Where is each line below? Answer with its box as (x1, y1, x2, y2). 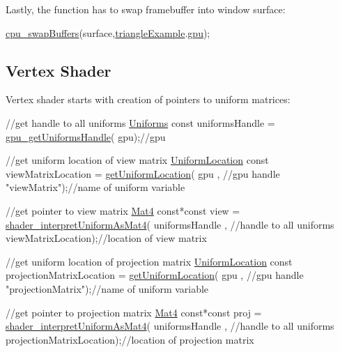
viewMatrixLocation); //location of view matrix (6, 231, 207, 245)
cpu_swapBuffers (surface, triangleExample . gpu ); (6, 25, 210, 40)
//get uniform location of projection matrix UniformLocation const (6, 254, 293, 268)
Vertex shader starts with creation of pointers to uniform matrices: (6, 92, 291, 107)
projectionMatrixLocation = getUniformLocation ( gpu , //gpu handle (6, 268, 304, 282)
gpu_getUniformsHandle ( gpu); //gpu (6, 129, 166, 144)
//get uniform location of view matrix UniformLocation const (6, 153, 269, 167)
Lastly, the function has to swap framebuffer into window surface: (6, 2, 286, 16)
